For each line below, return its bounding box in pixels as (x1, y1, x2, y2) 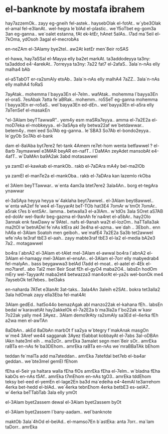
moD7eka (5, 122, 25, 128)
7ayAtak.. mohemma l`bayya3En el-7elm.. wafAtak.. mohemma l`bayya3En (5, 91, 158, 97)
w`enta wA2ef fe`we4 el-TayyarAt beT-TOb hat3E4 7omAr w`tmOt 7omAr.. (5, 202, 157, 209)
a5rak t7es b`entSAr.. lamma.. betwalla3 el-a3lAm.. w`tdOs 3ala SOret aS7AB (5, 208, 163, 214)
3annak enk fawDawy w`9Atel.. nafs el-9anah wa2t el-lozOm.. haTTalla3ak (5, 219, 159, 225)
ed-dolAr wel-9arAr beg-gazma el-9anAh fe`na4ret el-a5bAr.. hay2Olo (5, 213, 151, 220)
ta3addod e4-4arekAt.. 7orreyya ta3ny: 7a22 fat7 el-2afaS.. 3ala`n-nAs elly (5, 61, 160, 67)
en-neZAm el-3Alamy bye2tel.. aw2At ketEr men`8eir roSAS (5, 46, 129, 52)
